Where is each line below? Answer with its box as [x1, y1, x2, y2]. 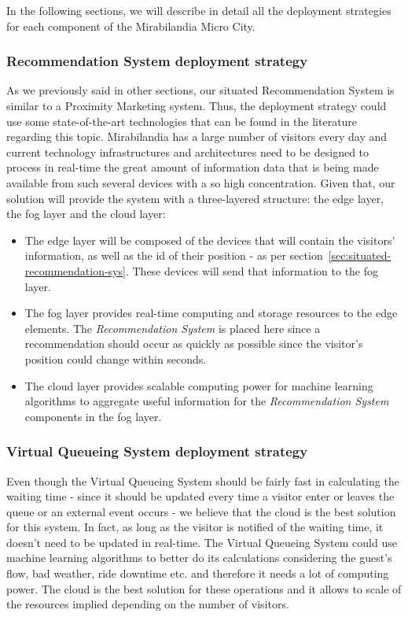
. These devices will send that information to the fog [125, 262, 379, 279]
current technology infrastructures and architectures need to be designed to [6, 143, 369, 160]
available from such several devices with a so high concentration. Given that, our [6, 174, 395, 190]
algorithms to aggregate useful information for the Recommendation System [24, 393, 389, 409]
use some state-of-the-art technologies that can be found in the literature [6, 113, 358, 129]
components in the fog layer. [24, 408, 162, 424]
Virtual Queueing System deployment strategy [6, 442, 308, 461]
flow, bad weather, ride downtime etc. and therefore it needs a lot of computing [6, 565, 389, 582]
